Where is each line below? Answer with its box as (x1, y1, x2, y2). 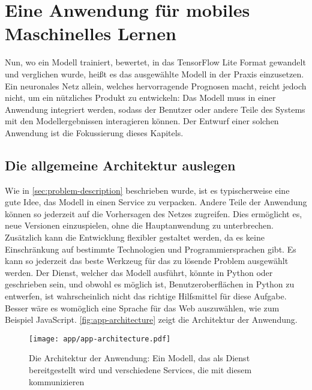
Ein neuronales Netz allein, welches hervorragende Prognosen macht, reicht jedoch (5, 79, 307, 92)
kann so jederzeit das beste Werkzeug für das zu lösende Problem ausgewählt (5, 254, 289, 267)
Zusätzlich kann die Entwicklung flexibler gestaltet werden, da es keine (5, 231, 265, 244)
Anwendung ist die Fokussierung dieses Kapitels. (5, 126, 184, 139)
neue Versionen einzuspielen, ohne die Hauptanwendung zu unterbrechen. (5, 219, 274, 232)
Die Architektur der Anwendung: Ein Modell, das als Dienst (29, 352, 250, 364)
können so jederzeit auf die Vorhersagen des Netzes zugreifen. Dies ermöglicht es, (5, 207, 302, 220)
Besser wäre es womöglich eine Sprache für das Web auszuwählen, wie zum (5, 301, 280, 314)
